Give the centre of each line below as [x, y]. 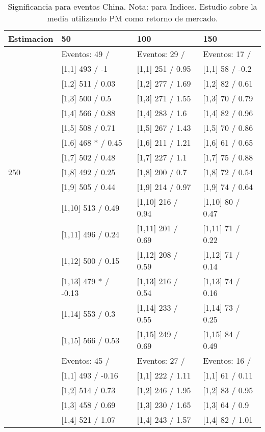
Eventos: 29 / [161, 54]
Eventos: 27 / [161, 360]
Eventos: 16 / [227, 360]
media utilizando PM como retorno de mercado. [132, 18]
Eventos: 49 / [85, 54]
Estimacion [31, 38]
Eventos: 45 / [85, 360]
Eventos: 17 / [227, 54]
